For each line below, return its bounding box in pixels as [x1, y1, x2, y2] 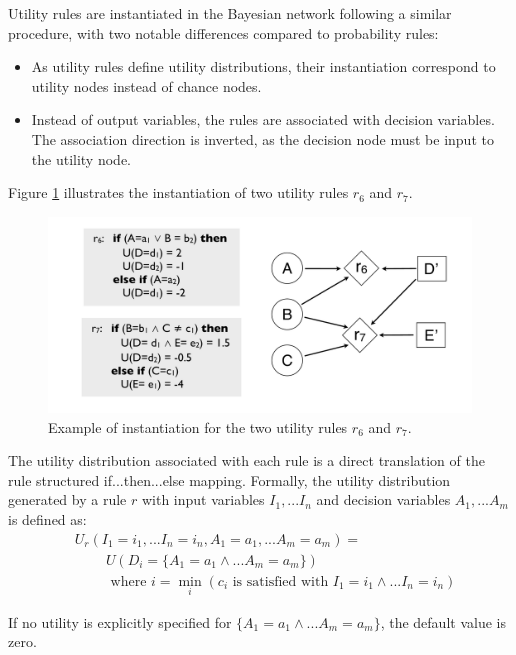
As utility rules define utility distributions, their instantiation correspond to [31, 56, 496, 77]
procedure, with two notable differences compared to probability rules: [8, 22, 439, 43]
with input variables [141, 489, 265, 510]
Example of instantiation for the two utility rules [48, 416, 348, 437]
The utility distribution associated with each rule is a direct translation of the [8, 450, 485, 471]
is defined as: [8, 508, 87, 529]
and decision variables [316, 489, 451, 510]
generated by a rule [8, 489, 127, 510]
